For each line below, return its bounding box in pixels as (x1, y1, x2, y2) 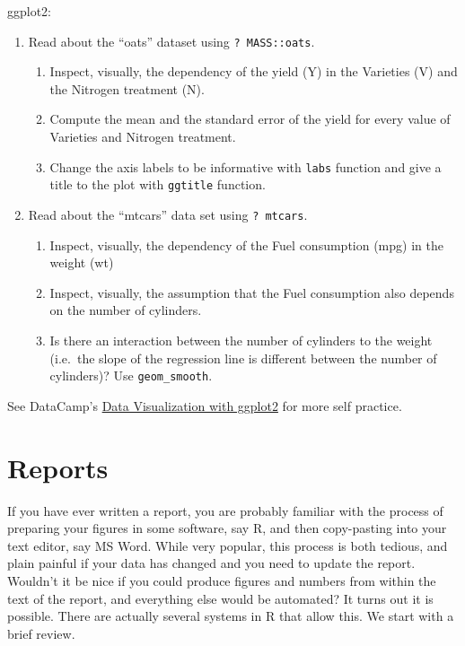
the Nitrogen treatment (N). (49, 79, 205, 98)
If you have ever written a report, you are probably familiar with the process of (7, 501, 443, 519)
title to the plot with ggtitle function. (49, 175, 266, 194)
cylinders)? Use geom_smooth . (49, 366, 213, 385)
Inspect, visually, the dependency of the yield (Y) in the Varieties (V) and (49, 62, 458, 81)
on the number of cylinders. (49, 301, 202, 319)
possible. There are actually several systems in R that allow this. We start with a (7, 607, 454, 625)
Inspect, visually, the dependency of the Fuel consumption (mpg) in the (49, 235, 443, 254)
